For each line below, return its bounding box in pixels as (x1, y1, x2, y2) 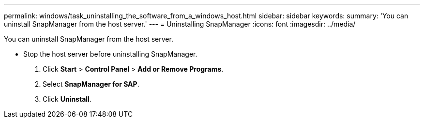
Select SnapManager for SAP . (43, 80, 139, 88)
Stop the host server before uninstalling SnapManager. (23, 50, 197, 58)
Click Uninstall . (43, 95, 91, 103)
